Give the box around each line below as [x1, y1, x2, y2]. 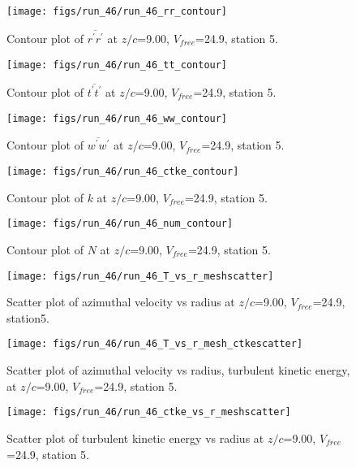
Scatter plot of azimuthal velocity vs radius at [6, 293, 235, 310]
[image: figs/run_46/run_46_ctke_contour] [6, 166, 239, 178]
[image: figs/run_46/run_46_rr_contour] [6, 6, 228, 17]
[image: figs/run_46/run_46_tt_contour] [6, 58, 228, 71]
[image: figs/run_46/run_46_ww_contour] [6, 112, 228, 124]
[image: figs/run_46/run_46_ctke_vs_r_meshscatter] [6, 406, 291, 418]
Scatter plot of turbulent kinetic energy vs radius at [6, 429, 264, 446]
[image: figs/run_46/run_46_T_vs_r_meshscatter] [6, 270, 274, 282]
